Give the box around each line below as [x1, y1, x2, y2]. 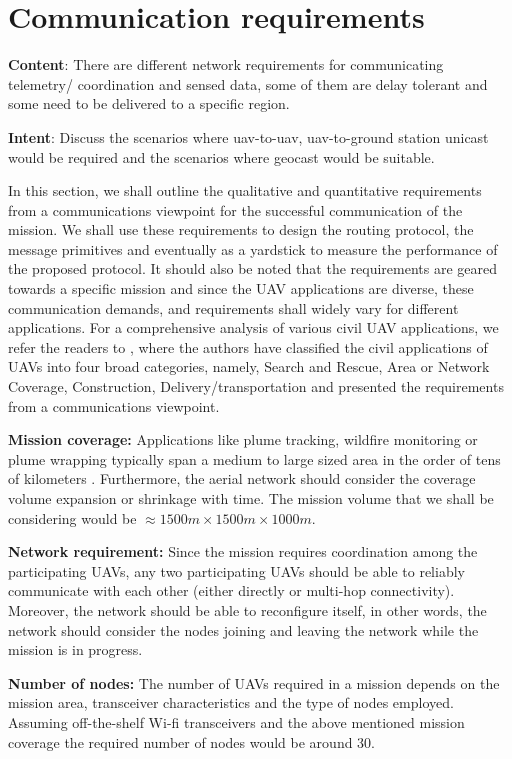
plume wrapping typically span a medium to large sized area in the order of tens [8, 448, 501, 469]
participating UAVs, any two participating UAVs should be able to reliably [8, 560, 465, 581]
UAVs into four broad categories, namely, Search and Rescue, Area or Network [8, 356, 490, 377]
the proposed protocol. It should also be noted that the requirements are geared [8, 258, 497, 279]
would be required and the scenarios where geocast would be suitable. [8, 146, 435, 167]
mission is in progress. [8, 639, 143, 660]
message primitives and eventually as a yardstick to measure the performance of [8, 238, 498, 259]
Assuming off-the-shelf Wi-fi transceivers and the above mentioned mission [8, 711, 465, 732]
